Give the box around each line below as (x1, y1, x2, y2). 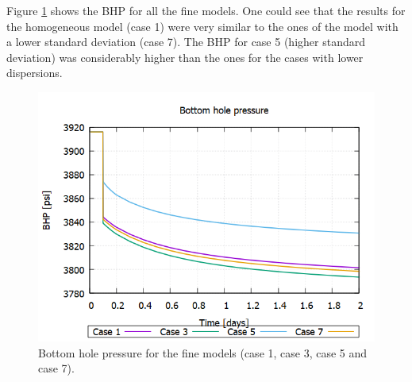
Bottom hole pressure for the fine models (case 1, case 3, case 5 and (38, 344, 368, 361)
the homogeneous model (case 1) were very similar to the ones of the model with (6, 17, 399, 34)
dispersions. (6, 64, 63, 81)
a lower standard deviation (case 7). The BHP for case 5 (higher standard (6, 33, 365, 50)
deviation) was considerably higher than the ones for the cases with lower (6, 48, 364, 65)
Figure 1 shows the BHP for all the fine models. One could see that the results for (6, 2, 406, 18)
